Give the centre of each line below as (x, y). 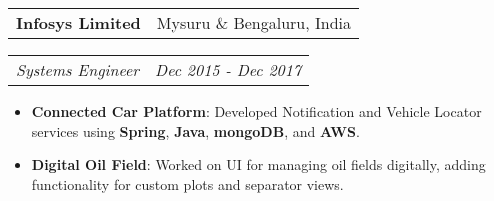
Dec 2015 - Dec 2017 (228, 69)
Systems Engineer (78, 69)
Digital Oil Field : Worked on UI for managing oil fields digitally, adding (258, 164)
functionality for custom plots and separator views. (187, 183)
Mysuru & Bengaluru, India (254, 22)
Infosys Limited (78, 22)
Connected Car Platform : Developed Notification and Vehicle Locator (256, 111)
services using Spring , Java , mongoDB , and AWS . (195, 130)
